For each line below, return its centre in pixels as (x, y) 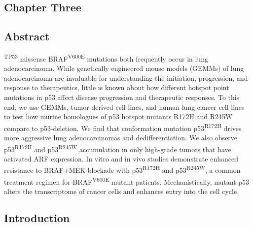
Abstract (27, 36)
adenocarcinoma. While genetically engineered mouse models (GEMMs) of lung (124, 68)
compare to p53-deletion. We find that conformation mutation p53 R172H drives (123, 127)
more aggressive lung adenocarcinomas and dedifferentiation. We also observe (121, 138)
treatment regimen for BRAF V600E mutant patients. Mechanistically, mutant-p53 (127, 181)
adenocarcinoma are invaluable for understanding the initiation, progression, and (126, 78)
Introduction (37, 217)
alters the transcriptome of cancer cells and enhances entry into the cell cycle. (122, 191)
